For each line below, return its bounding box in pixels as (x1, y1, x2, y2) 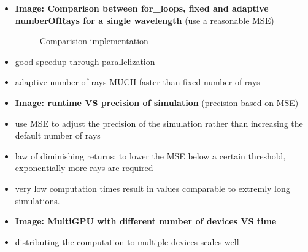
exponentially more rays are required (15, 161, 153, 174)
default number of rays (15, 129, 101, 142)
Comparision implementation (39, 34, 148, 47)
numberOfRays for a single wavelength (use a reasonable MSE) (15, 13, 274, 26)
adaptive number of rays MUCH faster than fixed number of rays (15, 75, 260, 88)
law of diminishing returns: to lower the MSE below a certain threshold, (15, 149, 286, 162)
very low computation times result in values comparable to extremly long (15, 181, 290, 194)
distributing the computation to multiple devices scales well (15, 235, 239, 248)
